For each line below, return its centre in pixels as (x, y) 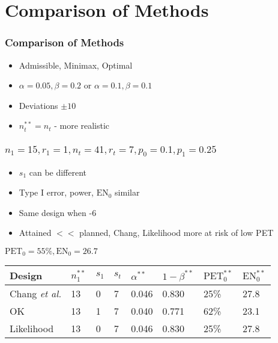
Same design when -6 (58, 212)
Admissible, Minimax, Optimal (76, 65)
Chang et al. (36, 294)
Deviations (38, 105)
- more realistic (82, 125)
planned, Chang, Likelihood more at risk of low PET (177, 233)
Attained (35, 233)
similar (127, 192)
